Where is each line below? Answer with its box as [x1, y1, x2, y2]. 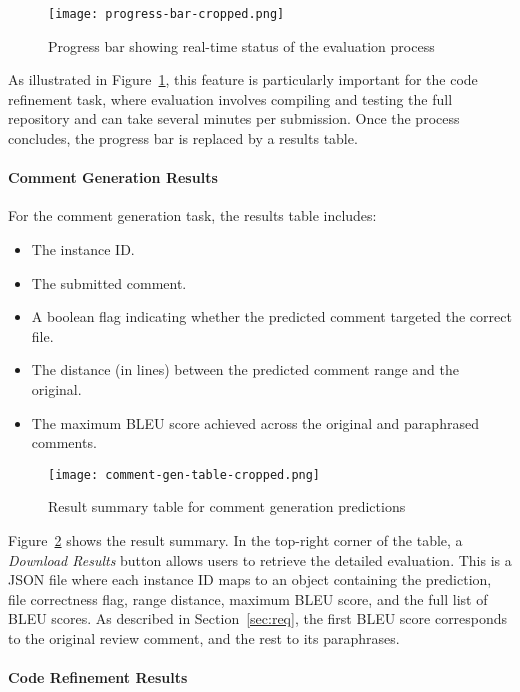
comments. [31, 432, 97, 453]
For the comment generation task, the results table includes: [8, 205, 377, 226]
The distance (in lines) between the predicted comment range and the [31, 359, 459, 380]
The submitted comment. [31, 272, 187, 293]
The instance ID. [31, 239, 135, 260]
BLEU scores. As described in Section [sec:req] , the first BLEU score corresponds [8, 608, 508, 629]
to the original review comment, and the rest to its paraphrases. [8, 627, 400, 648]
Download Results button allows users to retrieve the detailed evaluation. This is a [8, 549, 512, 570]
